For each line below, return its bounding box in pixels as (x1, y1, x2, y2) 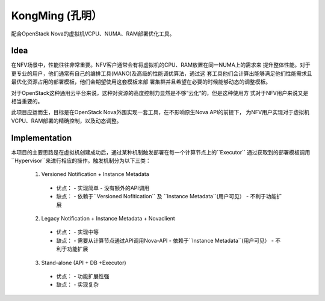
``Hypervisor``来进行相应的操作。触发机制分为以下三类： (11, 157, 151, 165)
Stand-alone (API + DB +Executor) (41, 259, 126, 266)
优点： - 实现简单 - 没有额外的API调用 (56, 184, 150, 192)
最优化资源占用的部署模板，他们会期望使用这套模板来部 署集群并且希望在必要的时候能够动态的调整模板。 (11, 78, 271, 85)
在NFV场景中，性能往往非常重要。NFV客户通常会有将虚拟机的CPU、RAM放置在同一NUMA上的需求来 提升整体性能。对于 (11, 61, 311, 68)
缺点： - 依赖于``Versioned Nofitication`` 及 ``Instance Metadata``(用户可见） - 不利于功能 (56, 193, 277, 200)
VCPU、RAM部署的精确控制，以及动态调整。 (11, 117, 123, 124)
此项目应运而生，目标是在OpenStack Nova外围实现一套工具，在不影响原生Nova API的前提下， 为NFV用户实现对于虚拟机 (11, 109, 310, 116)
